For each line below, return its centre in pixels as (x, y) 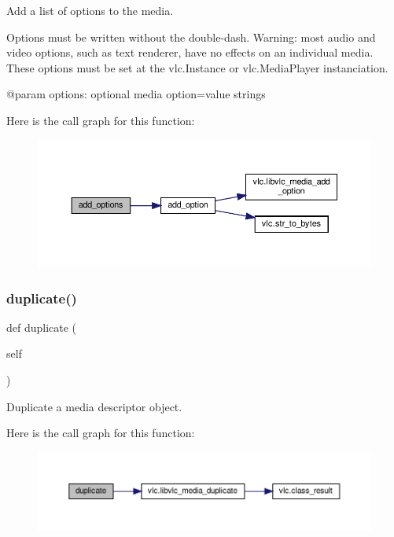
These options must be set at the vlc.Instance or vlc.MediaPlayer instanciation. (197, 67)
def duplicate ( (42, 327)
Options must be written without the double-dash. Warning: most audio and (191, 37)
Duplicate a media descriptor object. (94, 406)
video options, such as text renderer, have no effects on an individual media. (190, 52)
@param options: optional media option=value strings (136, 94)
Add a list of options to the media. (90, 10)
